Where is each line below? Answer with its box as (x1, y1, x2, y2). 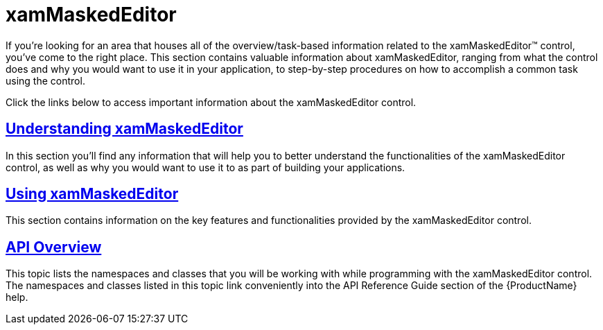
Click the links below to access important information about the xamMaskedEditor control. (6, 96, 417, 108)
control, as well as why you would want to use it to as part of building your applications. (6, 161, 405, 173)
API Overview (6, 238, 102, 256)
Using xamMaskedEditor (6, 185, 179, 203)
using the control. (6, 74, 85, 87)
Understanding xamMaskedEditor (6, 120, 243, 138)
